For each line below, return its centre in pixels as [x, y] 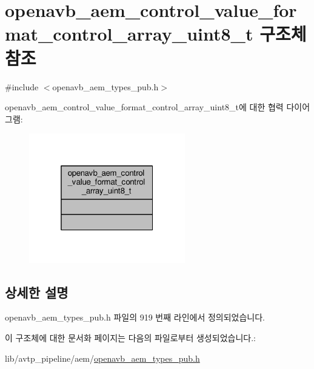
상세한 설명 [37, 292]
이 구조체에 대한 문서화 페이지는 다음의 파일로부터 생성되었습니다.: [130, 337]
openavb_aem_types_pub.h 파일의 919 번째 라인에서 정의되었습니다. [135, 317]
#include [22, 86]
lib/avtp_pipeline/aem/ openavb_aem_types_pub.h [102, 358]
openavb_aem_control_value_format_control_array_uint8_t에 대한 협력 [144, 107]
